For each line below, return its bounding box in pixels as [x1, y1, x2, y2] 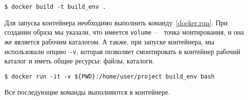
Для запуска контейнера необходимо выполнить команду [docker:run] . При [4, 17, 228, 27]
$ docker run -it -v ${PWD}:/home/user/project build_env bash [4, 73, 215, 80]
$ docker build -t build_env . [4, 3, 106, 10]
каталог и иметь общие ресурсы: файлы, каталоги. [4, 56, 155, 66]
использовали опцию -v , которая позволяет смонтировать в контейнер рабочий [4, 46, 241, 56]
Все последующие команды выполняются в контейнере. [4, 87, 170, 97]
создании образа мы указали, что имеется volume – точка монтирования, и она [4, 27, 244, 37]
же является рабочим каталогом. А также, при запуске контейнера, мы [4, 36, 214, 46]
